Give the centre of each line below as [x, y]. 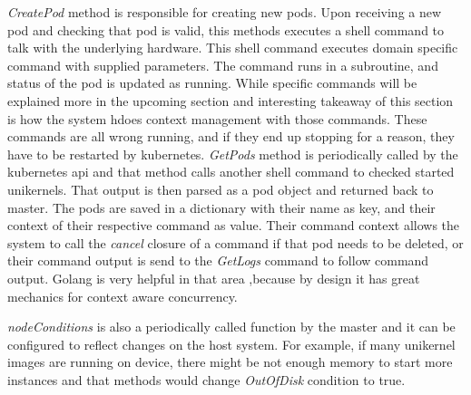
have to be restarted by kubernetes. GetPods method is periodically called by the [233, 154]
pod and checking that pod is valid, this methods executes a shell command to [226, 29]
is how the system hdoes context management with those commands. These [217, 118]
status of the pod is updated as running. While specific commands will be [212, 83]
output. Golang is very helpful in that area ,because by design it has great [214, 278]
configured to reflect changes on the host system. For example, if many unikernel [231, 344]
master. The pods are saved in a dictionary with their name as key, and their [221, 207]
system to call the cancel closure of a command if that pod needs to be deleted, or [235, 242]
